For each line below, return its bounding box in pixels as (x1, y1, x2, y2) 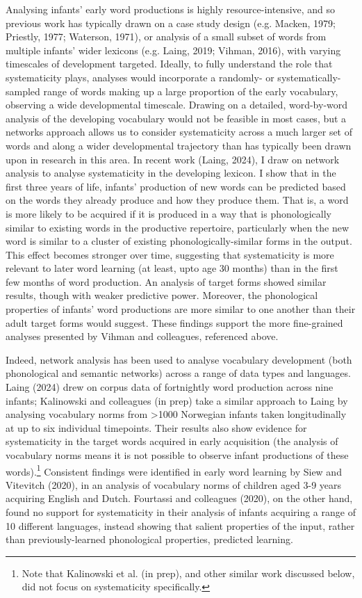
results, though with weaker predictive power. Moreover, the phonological (6, 288, 318, 302)
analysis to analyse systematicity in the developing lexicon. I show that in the (6, 165, 336, 180)
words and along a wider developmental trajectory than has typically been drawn (6, 138, 352, 152)
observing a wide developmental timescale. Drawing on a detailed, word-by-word (6, 97, 348, 112)
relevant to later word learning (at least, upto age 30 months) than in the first (6, 261, 338, 275)
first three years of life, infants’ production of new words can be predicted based (6, 179, 346, 193)
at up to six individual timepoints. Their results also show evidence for (6, 420, 307, 435)
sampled (6, 83, 40, 98)
